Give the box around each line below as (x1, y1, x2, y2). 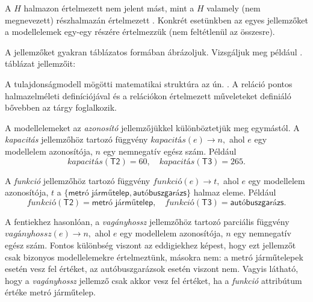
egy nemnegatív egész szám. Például (103, 144, 237, 157)
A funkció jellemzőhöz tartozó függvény (5, 174, 150, 186)
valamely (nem (206, 2, 261, 14)
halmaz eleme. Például (193, 186, 276, 199)
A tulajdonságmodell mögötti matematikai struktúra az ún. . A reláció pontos (5, 77, 293, 90)
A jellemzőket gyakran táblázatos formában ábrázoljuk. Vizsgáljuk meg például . (5, 45, 303, 58)
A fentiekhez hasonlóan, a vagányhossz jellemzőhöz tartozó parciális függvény (5, 215, 290, 227)
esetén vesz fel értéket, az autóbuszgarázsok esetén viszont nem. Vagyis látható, (5, 262, 299, 275)
